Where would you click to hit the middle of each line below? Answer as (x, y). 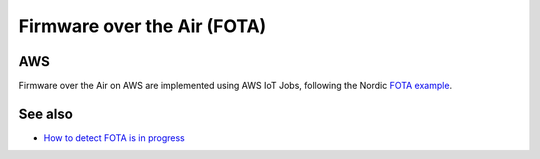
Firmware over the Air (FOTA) (142, 26)
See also (46, 113)
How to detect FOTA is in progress (114, 137)
